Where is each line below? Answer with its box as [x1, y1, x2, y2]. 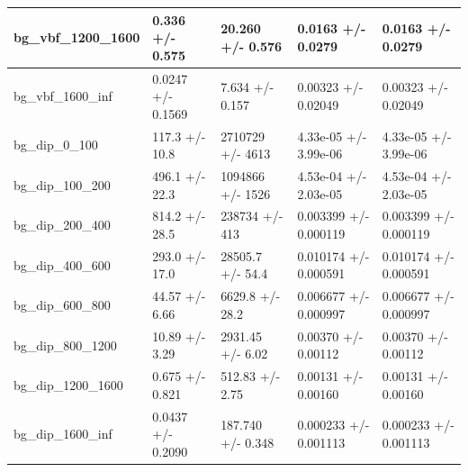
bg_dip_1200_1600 [13, 375, 123, 394]
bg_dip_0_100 [13, 135, 98, 154]
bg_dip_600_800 [13, 295, 111, 314]
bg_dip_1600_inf [13, 424, 112, 443]
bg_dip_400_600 [13, 255, 111, 274]
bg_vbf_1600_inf [13, 86, 112, 105]
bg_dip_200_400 [13, 215, 111, 234]
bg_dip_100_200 [13, 175, 111, 194]
